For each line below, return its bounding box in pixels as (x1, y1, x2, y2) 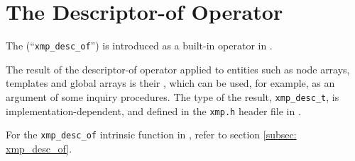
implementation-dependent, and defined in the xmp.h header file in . (6, 103, 301, 118)
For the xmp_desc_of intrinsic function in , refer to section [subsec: (6, 127, 297, 142)
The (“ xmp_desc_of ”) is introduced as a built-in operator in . (6, 38, 273, 53)
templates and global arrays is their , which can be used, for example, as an (6, 76, 335, 90)
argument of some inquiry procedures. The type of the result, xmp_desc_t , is (6, 89, 339, 104)
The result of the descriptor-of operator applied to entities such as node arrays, (6, 61, 350, 76)
